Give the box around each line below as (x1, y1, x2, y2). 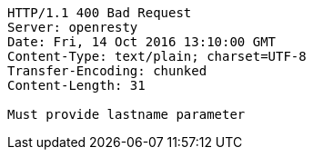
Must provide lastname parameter (7, 107, 246, 122)
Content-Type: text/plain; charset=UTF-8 (7, 49, 307, 64)
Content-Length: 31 (7, 78, 146, 93)
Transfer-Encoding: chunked (7, 64, 207, 78)
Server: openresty (7, 20, 138, 34)
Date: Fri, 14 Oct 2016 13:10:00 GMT (7, 34, 277, 49)
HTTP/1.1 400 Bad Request (7, 5, 192, 20)
